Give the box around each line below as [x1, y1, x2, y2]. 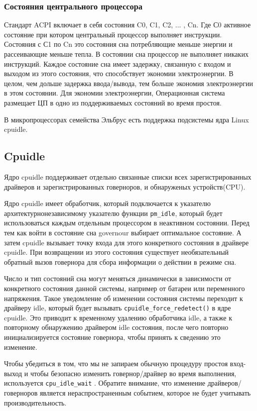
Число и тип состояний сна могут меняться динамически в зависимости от [4, 273, 232, 284]
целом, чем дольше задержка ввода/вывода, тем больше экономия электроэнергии [4, 78, 253, 88]
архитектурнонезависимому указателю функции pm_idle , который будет [4, 207, 223, 218]
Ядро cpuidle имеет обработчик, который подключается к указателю [4, 198, 211, 208]
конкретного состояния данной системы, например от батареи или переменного [4, 283, 245, 293]
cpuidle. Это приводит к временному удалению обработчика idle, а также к [4, 312, 233, 322]
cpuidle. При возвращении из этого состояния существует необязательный [4, 247, 229, 257]
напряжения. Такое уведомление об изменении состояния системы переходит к [4, 293, 243, 303]
